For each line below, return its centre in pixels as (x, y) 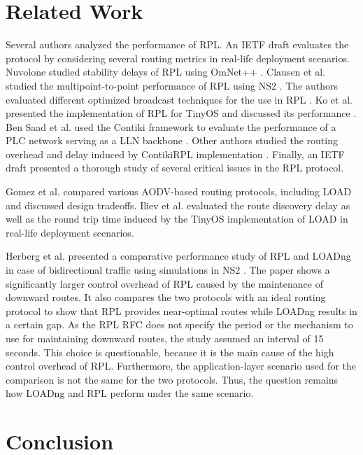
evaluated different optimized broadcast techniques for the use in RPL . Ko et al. (179, 99)
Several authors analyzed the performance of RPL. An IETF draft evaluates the (177, 44)
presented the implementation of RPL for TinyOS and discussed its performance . (181, 113)
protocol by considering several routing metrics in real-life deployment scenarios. (178, 58)
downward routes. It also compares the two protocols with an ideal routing (166, 297)
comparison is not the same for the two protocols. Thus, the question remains (172, 379)
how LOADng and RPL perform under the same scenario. (130, 393)
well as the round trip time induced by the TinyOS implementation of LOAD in (177, 219)
